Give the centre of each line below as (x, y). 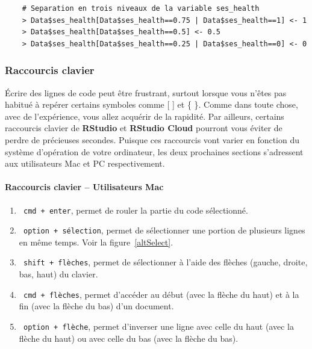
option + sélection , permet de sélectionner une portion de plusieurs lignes (164, 230)
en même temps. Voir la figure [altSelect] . (96, 242)
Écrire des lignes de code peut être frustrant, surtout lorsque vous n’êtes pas (146, 92)
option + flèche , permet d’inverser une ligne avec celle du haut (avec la (158, 326)
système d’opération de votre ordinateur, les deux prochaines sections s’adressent (154, 151)
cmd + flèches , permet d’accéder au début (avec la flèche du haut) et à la (161, 294)
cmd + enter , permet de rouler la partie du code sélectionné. (136, 210)
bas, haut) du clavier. (58, 274)
